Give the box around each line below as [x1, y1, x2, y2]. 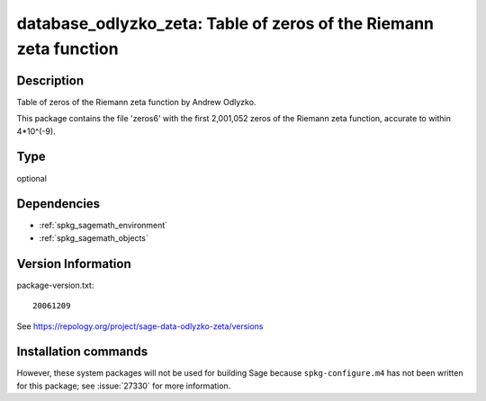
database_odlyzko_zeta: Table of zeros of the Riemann [16, 13, 435, 33]
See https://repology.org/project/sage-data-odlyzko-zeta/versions [16, 320, 264, 332]
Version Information [16, 256, 131, 272]
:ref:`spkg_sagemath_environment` [39, 220, 168, 231]
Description [16, 73, 85, 88]
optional [16, 173, 47, 183]
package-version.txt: [16, 280, 94, 290]
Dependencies [16, 196, 101, 211]
